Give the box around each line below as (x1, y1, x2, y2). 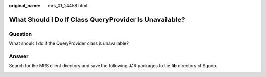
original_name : (9, 3, 41, 8)
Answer (9, 53, 29, 59)
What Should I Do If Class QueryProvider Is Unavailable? (9, 15, 185, 24)
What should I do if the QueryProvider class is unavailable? (9, 40, 129, 46)
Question (9, 30, 32, 37)
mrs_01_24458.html (48, 3, 88, 8)
